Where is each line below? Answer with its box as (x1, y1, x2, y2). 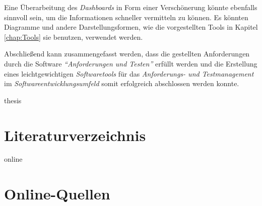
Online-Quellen (4, 183, 110, 204)
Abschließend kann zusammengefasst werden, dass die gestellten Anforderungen (4, 48, 250, 59)
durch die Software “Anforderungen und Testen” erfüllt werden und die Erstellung (4, 58, 257, 68)
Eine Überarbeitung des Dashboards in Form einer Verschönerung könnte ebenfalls (4, 2, 257, 12)
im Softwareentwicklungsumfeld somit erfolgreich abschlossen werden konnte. (4, 78, 239, 89)
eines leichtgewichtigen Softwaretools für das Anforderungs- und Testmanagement (4, 68, 254, 79)
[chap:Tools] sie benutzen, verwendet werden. (4, 31, 143, 42)
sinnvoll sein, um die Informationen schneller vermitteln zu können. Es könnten (4, 12, 248, 22)
